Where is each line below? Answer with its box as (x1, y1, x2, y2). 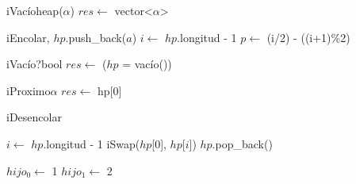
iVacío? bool (6, 56, 63, 72)
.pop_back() (212, 135, 273, 151)
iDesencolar (6, 109, 62, 125)
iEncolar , (6, 29, 50, 45)
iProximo (6, 82, 51, 98)
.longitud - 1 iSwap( (43, 135, 140, 151)
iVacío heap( (6, 2, 63, 18)
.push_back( (65, 29, 127, 45)
